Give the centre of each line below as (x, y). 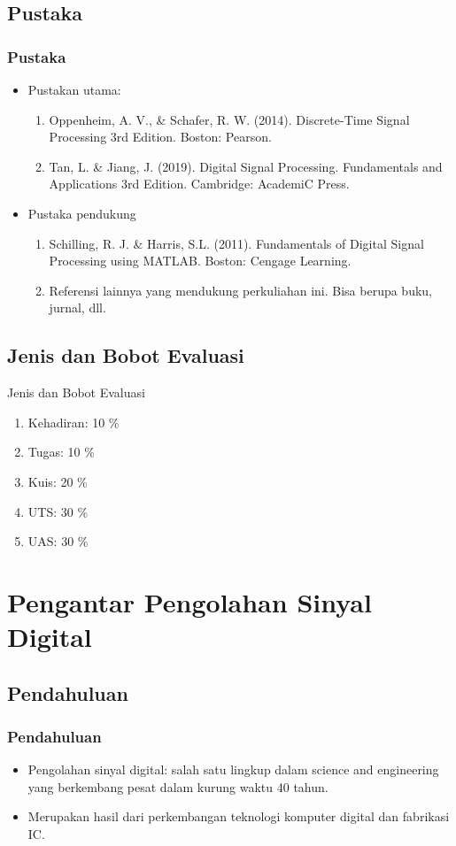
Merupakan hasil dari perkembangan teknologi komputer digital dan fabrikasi (239, 816)
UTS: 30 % (58, 511)
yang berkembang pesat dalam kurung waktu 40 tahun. (178, 786)
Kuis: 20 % (58, 481)
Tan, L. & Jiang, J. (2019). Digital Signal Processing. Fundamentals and (246, 166)
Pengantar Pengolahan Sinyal (189, 601)
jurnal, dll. (77, 308)
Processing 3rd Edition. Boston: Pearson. (160, 137)
